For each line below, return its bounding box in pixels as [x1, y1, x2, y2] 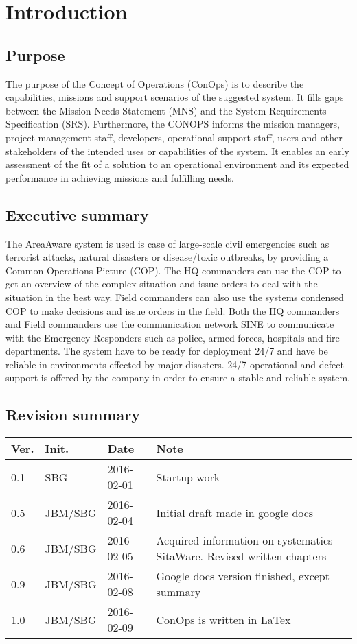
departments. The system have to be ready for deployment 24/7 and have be [5, 344, 328, 358]
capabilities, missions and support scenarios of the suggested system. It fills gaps [5, 90, 344, 104]
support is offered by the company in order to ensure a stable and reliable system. [5, 370, 350, 385]
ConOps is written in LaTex [156, 611, 291, 628]
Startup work [156, 468, 220, 485]
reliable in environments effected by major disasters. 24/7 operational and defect [5, 357, 344, 371]
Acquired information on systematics [156, 532, 333, 549]
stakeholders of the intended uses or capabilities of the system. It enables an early [5, 143, 349, 158]
